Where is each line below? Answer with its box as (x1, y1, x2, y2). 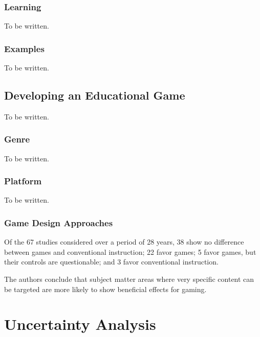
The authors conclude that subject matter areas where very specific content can (4, 274, 254, 284)
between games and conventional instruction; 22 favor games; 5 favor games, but (4, 246, 256, 257)
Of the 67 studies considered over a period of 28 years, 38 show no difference (4, 236, 244, 247)
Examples (4, 42, 45, 55)
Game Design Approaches (4, 216, 113, 229)
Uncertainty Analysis (4, 314, 156, 334)
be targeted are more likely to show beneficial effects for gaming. (4, 283, 207, 294)
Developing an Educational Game (4, 87, 185, 103)
